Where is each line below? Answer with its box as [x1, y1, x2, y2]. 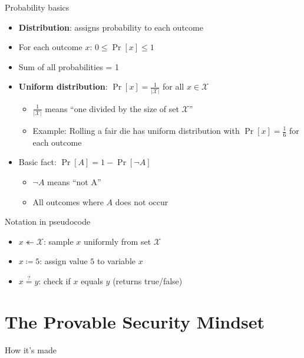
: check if [38, 274, 71, 287]
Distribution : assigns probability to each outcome [18, 21, 203, 33]
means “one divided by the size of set [45, 102, 179, 114]
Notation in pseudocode [5, 215, 91, 228]
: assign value [39, 255, 88, 267]
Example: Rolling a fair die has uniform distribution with [32, 124, 240, 136]
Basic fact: [18, 156, 57, 168]
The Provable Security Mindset [5, 309, 265, 333]
